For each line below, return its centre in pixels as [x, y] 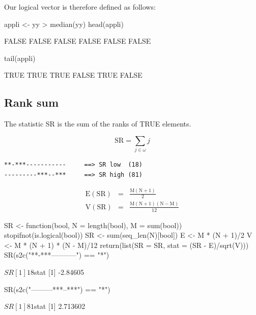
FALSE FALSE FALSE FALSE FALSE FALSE [78, 41]
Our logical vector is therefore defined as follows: [80, 7]
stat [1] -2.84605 [59, 272]
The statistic [24, 124]
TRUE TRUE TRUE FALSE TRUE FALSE [73, 75]
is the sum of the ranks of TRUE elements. [124, 124]
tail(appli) [20, 58]
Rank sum [32, 102]
